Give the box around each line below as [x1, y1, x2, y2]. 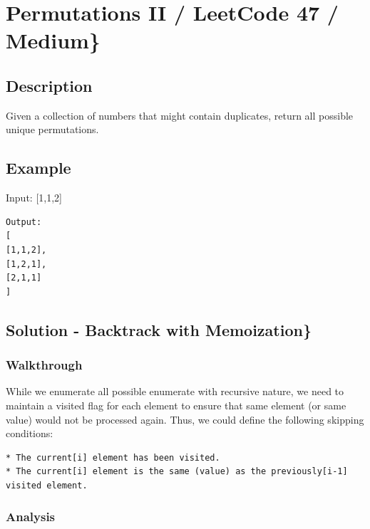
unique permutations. [6, 122, 99, 137]
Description [6, 74, 93, 96]
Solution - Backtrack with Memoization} [6, 318, 312, 340]
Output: [6, 216, 42, 227]
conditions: [6, 426, 53, 441]
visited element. [6, 480, 88, 491]
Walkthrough [6, 356, 83, 374]
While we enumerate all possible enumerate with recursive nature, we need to [6, 384, 344, 399]
